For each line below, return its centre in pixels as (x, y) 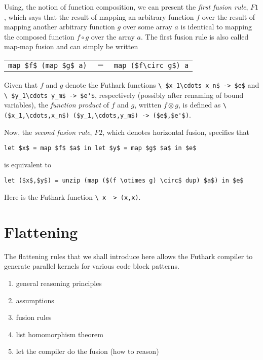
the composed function (39, 36)
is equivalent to (28, 164)
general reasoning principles (59, 283)
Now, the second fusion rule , (48, 132)
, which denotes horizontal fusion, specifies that (176, 132)
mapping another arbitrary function (60, 27)
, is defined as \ (202, 105)
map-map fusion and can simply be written (71, 46)
